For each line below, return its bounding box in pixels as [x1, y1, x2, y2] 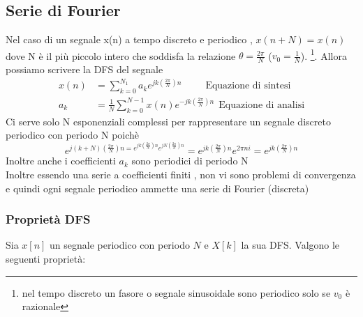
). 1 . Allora [300, 46, 347, 63]
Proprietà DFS [6, 210, 91, 228]
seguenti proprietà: [6, 251, 86, 265]
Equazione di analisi [218, 100, 305, 110]
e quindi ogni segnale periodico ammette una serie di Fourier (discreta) [6, 180, 309, 195]
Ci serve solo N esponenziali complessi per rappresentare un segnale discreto [6, 114, 331, 128]
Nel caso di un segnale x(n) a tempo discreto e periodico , [6, 32, 253, 47]
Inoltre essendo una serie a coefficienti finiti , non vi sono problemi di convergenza [6, 167, 356, 181]
